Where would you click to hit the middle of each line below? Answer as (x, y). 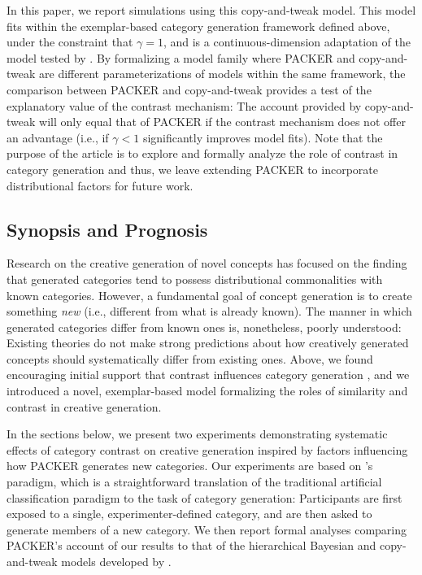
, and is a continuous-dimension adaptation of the (287, 42)
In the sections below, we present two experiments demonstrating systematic (197, 434)
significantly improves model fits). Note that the (263, 137)
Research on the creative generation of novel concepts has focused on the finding (207, 263)
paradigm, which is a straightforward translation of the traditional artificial (194, 482)
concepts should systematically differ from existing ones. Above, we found (190, 358)
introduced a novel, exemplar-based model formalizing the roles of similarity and (207, 391)
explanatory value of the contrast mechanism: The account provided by (184, 105)
